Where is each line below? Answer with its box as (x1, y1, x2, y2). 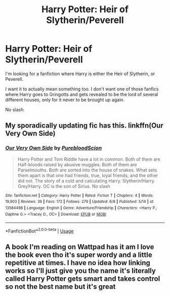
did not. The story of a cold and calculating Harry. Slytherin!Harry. (17, 177, 155, 184)
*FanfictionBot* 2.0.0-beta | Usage (5, 227, 74, 234)
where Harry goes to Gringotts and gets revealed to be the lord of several (5, 91, 158, 97)
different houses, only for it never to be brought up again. (5, 97, 125, 103)
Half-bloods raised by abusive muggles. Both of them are (17, 161, 137, 167)
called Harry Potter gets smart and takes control (5, 275, 160, 283)
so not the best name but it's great (5, 282, 116, 291)
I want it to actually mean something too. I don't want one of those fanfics (5, 85, 159, 92)
